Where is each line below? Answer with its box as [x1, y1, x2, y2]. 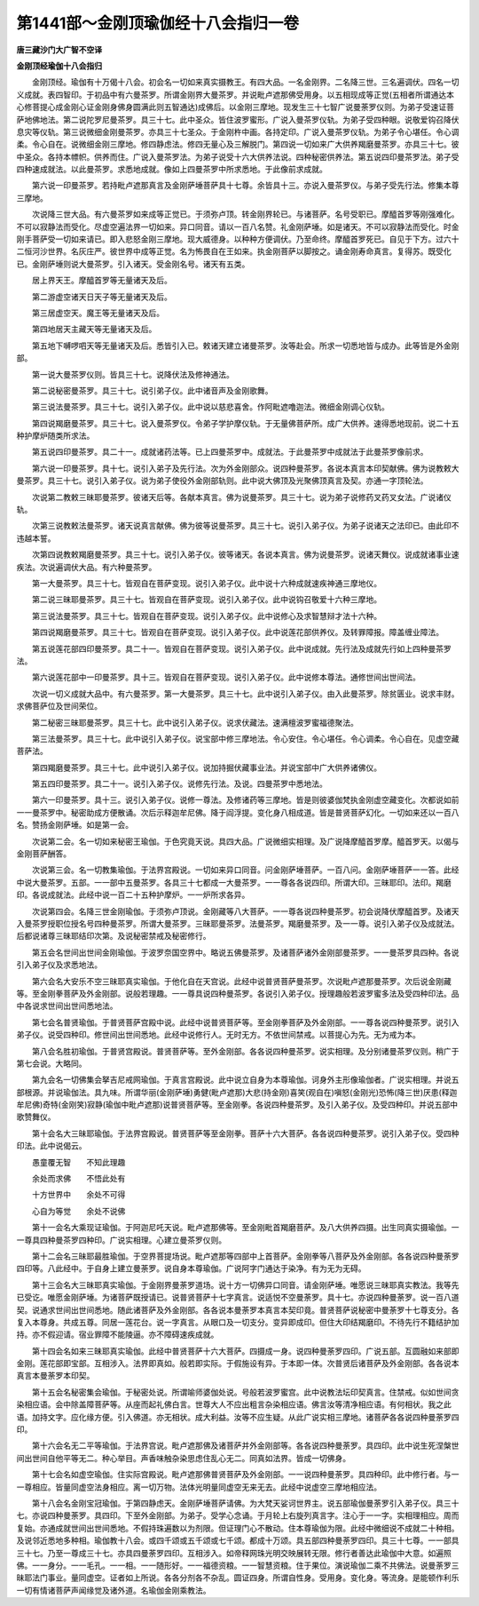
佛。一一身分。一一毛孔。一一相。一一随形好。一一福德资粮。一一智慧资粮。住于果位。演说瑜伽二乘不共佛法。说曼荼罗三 [16, 1560, 459, 1570]
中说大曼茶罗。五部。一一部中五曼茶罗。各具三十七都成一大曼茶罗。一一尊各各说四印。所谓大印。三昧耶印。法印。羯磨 [16, 877, 452, 887]
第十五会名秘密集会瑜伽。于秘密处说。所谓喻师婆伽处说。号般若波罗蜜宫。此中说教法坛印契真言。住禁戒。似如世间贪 [31, 1387, 459, 1397]
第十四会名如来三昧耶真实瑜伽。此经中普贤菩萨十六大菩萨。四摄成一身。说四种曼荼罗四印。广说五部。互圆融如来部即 [31, 1346, 459, 1356]
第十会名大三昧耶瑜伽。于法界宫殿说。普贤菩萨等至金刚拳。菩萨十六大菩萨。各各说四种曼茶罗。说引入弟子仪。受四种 [31, 1128, 459, 1139]
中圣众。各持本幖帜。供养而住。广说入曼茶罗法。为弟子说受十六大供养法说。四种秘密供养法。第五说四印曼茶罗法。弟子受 [16, 151, 459, 162]
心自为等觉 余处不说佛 [31, 1205, 126, 1216]
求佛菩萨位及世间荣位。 [16, 701, 102, 712]
